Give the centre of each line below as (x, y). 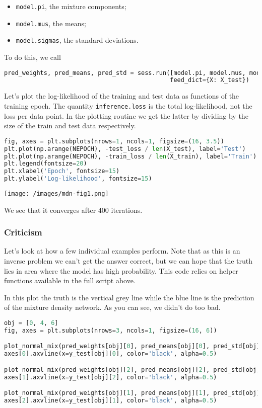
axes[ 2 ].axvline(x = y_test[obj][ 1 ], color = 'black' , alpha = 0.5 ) (111, 401)
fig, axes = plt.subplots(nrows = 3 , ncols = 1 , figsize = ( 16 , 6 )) (111, 330)
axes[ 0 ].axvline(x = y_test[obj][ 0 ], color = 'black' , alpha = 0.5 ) (111, 354)
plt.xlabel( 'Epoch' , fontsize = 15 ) (62, 171)
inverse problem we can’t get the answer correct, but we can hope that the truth (128, 261)
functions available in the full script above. (70, 280)
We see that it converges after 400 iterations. (73, 210)
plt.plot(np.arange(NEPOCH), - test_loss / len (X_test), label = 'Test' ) (125, 149)
